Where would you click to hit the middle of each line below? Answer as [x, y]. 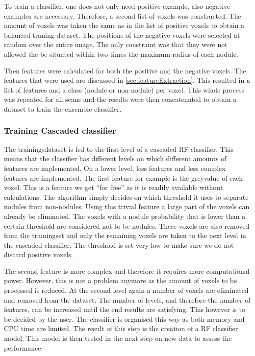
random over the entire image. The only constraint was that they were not [116, 44]
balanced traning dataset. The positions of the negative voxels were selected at [122, 35]
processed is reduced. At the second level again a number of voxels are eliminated [126, 290]
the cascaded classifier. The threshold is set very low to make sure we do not [119, 245]
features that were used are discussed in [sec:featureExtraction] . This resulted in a [127, 80]
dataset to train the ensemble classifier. [63, 108]
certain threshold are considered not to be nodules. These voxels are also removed [127, 225]
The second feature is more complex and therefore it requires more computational [127, 271]
